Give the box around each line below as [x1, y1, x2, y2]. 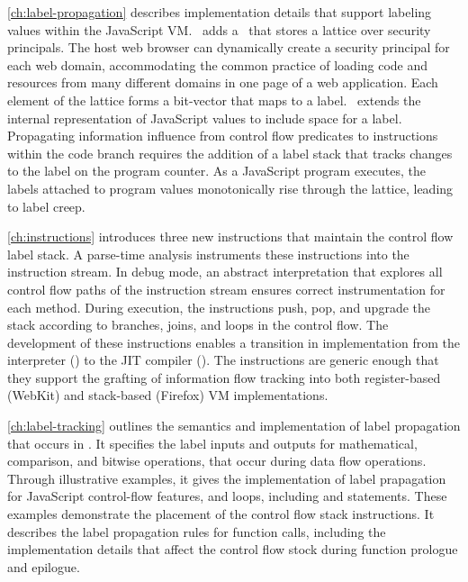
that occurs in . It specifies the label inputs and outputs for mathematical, [7, 433, 418, 452]
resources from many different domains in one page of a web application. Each [7, 73, 438, 92]
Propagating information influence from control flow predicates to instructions [7, 126, 438, 145]
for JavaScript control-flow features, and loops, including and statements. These [7, 487, 447, 505]
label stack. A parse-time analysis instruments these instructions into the [7, 244, 409, 263]
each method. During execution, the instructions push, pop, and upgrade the [7, 297, 430, 316]
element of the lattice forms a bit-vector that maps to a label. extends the [7, 90, 421, 109]
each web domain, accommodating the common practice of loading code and [7, 55, 428, 74]
